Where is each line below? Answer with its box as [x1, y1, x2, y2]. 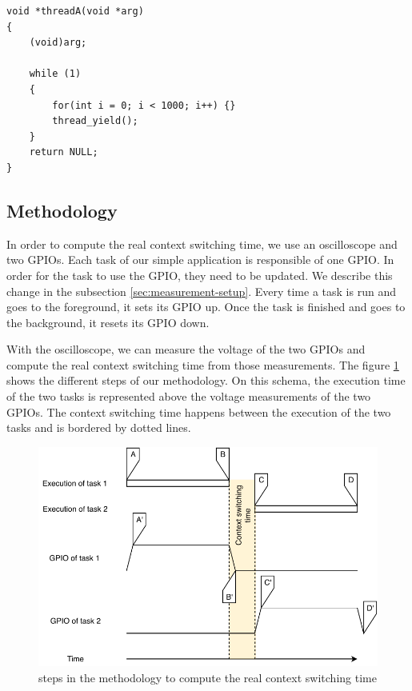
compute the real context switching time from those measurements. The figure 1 [6, 356, 399, 373]
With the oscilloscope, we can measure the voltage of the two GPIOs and [6, 341, 366, 357]
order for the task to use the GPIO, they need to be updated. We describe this [6, 266, 393, 283]
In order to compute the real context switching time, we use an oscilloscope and [6, 235, 398, 252]
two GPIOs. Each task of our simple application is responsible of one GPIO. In [6, 251, 394, 268]
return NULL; [29, 146, 98, 158]
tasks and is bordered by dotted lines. [6, 419, 191, 436]
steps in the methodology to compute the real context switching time [38, 669, 377, 686]
